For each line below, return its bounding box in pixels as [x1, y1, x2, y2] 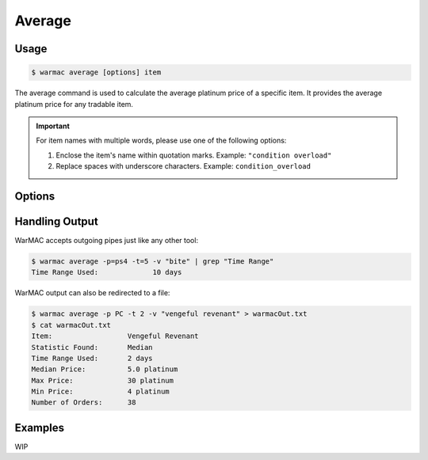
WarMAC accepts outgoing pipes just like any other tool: [14, 236, 198, 245]
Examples [14, 420, 65, 435]
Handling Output [14, 215, 98, 228]
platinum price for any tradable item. [14, 99, 134, 108]
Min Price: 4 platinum [31, 387, 170, 396]
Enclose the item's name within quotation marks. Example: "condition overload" [55, 150, 332, 160]
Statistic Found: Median [31, 343, 154, 352]
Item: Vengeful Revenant [31, 332, 199, 340]
